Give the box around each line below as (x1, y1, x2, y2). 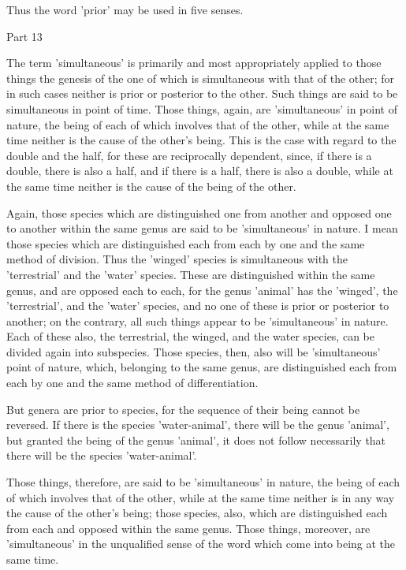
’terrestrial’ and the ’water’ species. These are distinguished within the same (6, 266, 375, 282)
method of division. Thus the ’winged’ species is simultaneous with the (6, 251, 348, 267)
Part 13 (6, 28, 43, 44)
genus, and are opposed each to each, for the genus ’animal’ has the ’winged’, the (6, 281, 398, 298)
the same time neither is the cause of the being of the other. (6, 177, 296, 194)
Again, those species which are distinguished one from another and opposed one (6, 204, 392, 221)
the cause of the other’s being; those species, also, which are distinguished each (6, 505, 388, 521)
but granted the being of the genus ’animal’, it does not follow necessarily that (6, 431, 386, 448)
